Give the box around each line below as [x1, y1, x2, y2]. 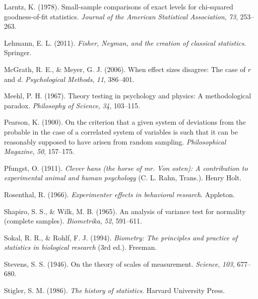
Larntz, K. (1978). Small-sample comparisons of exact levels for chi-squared [4, 1, 233, 11]
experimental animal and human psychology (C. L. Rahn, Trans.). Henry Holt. [4, 172, 242, 183]
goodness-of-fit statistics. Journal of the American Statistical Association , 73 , [4, 11, 238, 21]
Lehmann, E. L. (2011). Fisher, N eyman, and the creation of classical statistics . [4, 37, 246, 48]
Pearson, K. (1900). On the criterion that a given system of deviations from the [4, 117, 246, 127]
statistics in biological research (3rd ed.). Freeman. [4, 242, 157, 252]
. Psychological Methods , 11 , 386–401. [21, 74, 134, 84]
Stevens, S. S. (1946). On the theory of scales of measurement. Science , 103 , [4, 258, 235, 269]
